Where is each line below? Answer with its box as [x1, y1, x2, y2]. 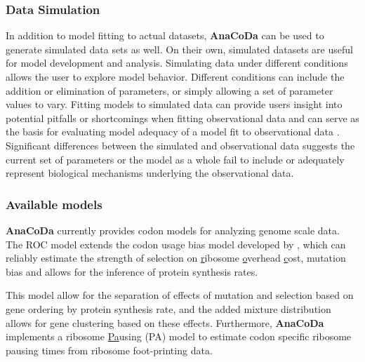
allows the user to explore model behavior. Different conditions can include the [6, 69, 345, 83]
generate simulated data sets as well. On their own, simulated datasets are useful [6, 41, 353, 56]
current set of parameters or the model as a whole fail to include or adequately [6, 152, 345, 166]
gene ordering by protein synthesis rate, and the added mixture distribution [6, 301, 331, 316]
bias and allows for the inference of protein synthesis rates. [6, 264, 258, 279]
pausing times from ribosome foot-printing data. [6, 342, 213, 357]
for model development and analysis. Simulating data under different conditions [6, 55, 348, 70]
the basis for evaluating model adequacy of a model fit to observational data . [6, 124, 340, 139]
